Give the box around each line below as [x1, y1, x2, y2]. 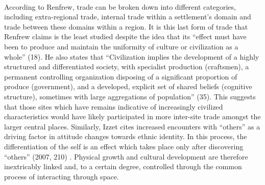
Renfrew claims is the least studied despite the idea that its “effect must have [4, 31, 247, 42]
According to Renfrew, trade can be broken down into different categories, [4, 1, 236, 12]
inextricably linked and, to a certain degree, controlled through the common [4, 161, 242, 172]
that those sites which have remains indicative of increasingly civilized [4, 101, 223, 112]
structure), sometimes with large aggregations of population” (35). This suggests [4, 91, 256, 101]
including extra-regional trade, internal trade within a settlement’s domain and [4, 11, 251, 22]
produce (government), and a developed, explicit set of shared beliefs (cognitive [4, 81, 252, 92]
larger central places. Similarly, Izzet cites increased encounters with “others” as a [4, 121, 260, 131]
